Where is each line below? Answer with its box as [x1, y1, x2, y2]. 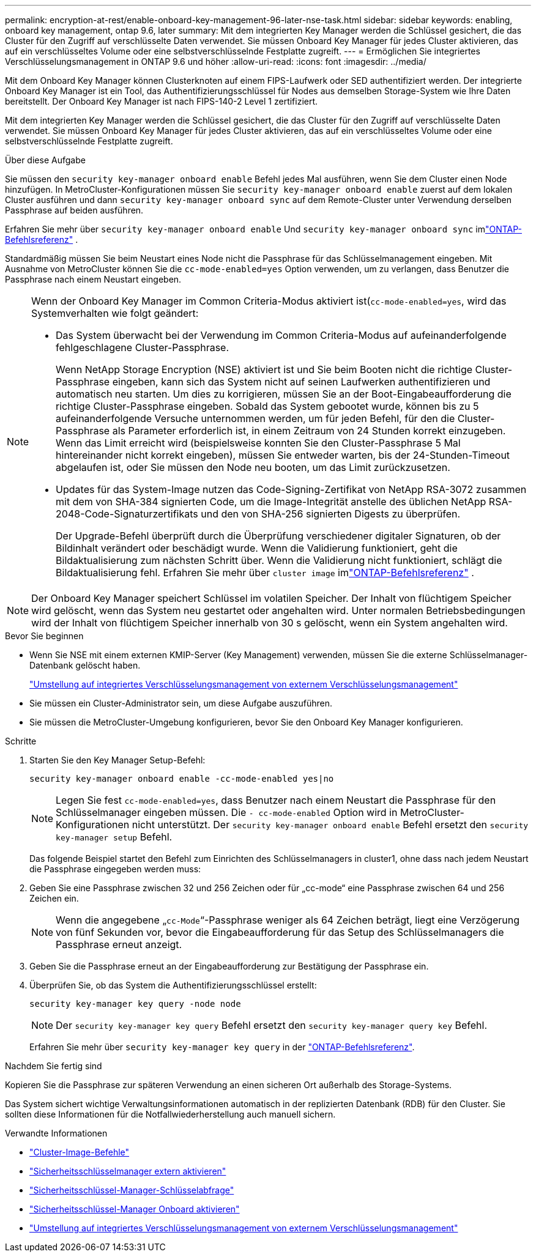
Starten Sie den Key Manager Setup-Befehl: [29, 755, 206, 765]
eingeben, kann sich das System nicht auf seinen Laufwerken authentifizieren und [112, 376, 491, 388]
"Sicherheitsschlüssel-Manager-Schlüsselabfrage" [29, 1185, 234, 1195]
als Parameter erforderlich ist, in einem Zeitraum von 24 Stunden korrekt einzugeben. [112, 425, 506, 437]
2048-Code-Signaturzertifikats [56, 508, 198, 520]
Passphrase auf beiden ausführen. [5, 205, 144, 215]
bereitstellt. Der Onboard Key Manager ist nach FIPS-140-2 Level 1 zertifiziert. [5, 96, 318, 106]
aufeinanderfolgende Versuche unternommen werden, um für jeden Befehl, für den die [56, 412, 455, 425]
